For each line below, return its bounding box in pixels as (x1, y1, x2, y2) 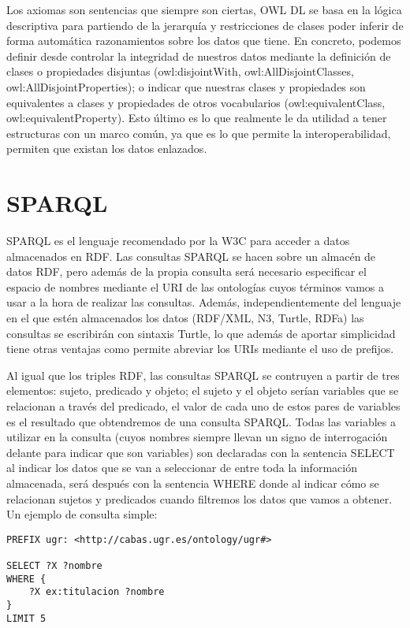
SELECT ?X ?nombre (6, 560, 102, 572)
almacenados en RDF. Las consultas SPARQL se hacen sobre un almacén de (6, 247, 376, 264)
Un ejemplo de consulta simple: (6, 506, 158, 522)
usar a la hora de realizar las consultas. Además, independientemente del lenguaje (6, 294, 401, 310)
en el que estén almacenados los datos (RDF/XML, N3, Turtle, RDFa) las (6, 310, 364, 326)
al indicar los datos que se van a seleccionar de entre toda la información (6, 459, 357, 476)
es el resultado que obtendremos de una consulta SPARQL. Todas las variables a (6, 413, 396, 429)
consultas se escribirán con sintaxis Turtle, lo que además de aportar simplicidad (6, 325, 396, 341)
